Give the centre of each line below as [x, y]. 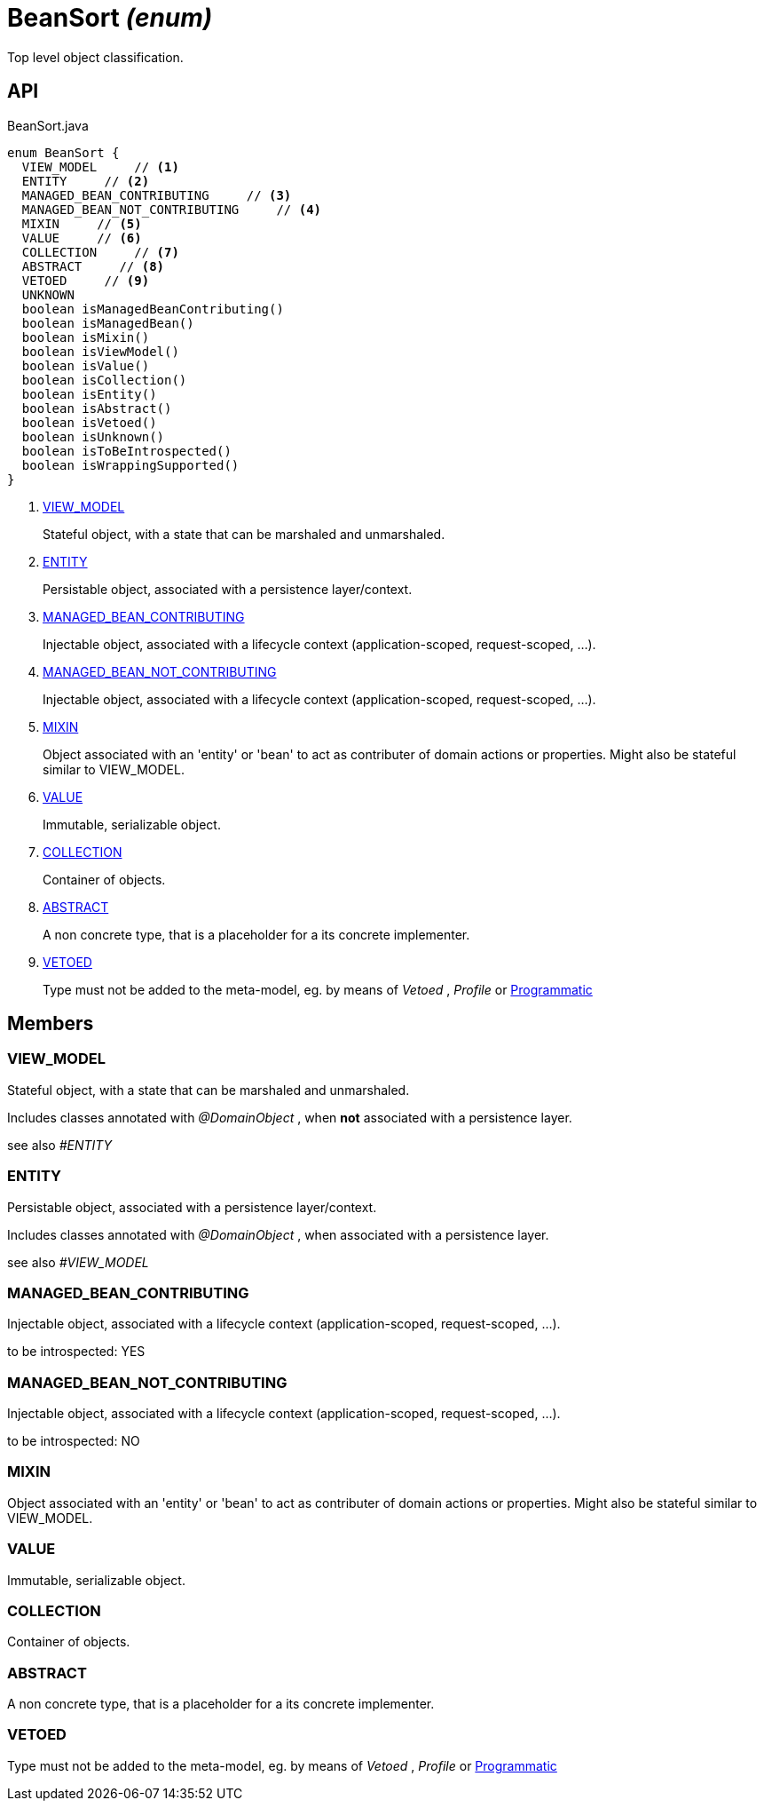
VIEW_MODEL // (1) [100, 167]
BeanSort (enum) [110, 18]
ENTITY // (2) [86, 181]
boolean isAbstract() [97, 408]
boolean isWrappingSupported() [130, 465]
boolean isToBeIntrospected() [126, 451]
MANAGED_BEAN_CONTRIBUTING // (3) [157, 195]
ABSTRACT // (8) [93, 266]
